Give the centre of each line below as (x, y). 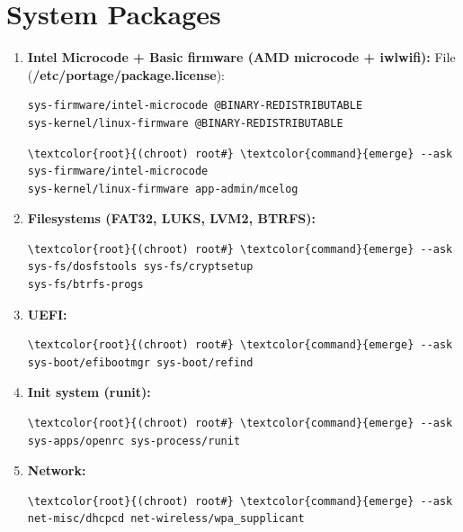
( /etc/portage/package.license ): (126, 74)
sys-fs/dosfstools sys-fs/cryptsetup (140, 267)
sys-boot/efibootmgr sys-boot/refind (140, 362)
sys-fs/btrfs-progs (85, 285)
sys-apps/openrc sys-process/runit (134, 441)
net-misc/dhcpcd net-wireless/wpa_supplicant (166, 519)
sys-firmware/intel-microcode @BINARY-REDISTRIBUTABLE (195, 106)
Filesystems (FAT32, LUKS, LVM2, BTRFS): (172, 218)
